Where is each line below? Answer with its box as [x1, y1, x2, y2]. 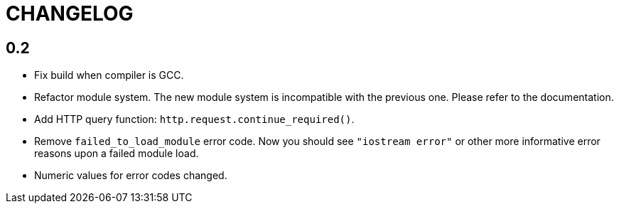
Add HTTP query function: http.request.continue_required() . [34, 113, 355, 126]
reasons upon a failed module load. [34, 147, 199, 160]
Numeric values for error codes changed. [34, 169, 227, 182]
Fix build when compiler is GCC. [34, 69, 184, 82]
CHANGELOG [6, 1, 134, 26]
